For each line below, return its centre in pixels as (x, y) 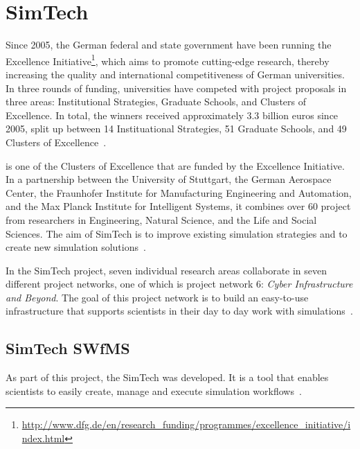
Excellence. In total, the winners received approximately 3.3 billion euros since (172, 115)
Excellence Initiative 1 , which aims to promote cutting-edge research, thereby (168, 60)
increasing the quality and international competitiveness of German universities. (175, 74)
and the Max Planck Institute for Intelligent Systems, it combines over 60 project (178, 206)
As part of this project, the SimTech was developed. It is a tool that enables (167, 377)
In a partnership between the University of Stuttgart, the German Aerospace (169, 179)
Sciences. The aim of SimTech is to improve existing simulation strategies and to (177, 233)
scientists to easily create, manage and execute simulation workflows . (154, 390)
